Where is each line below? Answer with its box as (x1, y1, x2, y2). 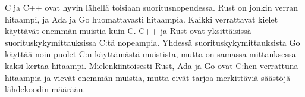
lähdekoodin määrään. (5, 83, 86, 95)
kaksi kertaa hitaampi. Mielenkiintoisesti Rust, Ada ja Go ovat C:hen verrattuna (5, 59, 298, 71)
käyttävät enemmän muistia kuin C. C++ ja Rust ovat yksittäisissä (5, 24, 251, 37)
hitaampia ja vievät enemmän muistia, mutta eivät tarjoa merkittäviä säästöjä (5, 71, 291, 83)
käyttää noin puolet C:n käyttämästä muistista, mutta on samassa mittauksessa (5, 48, 296, 60)
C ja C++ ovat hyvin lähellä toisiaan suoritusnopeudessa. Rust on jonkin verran (5, 1, 298, 13)
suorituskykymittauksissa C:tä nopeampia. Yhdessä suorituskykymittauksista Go (5, 36, 300, 48)
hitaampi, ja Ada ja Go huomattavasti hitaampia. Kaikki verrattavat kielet (5, 12, 278, 25)
